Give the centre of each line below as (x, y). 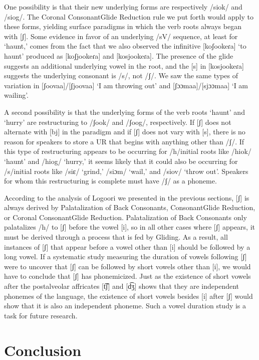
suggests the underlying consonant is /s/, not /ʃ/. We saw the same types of (121, 75)
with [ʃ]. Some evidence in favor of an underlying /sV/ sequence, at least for (121, 36)
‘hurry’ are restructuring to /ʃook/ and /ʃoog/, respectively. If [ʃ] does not (118, 122)
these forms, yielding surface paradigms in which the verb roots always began (123, 26)
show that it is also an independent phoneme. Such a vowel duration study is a (125, 306)
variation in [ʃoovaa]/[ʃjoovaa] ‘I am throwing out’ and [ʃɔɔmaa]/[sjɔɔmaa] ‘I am (126, 85)
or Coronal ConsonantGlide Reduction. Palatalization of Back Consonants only (125, 217)
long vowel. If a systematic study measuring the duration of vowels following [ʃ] (125, 256)
